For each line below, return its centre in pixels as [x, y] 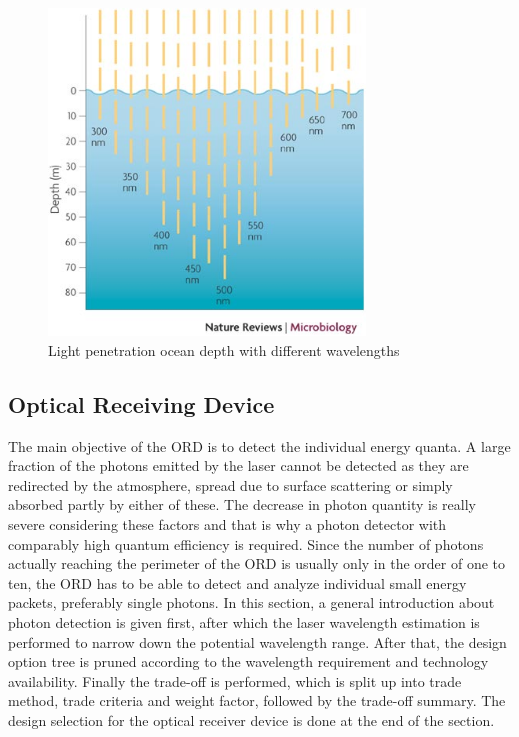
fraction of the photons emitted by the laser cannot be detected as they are [238, 465]
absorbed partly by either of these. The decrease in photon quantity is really [242, 504]
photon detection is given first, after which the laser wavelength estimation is [244, 621]
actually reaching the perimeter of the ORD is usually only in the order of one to [256, 563]
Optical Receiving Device [141, 403]
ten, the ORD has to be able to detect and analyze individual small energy [237, 582]
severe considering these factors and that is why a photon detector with [227, 523]
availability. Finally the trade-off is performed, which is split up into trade [235, 680]
